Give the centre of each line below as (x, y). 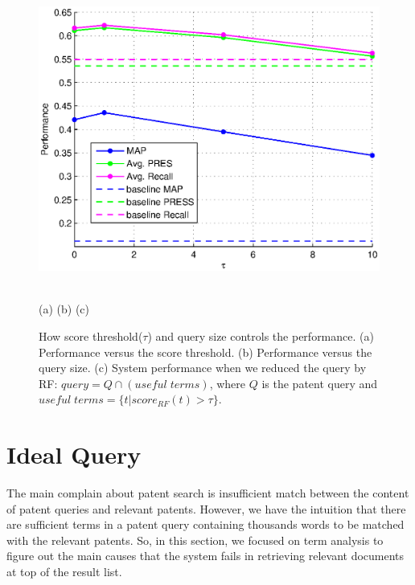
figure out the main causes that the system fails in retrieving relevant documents (205, 556)
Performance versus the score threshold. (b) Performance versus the (205, 352)
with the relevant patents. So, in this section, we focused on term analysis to (195, 540)
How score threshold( (91, 335)
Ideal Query (74, 454)
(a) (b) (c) (64, 309)
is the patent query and (320, 383)
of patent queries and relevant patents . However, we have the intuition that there (206, 508)
